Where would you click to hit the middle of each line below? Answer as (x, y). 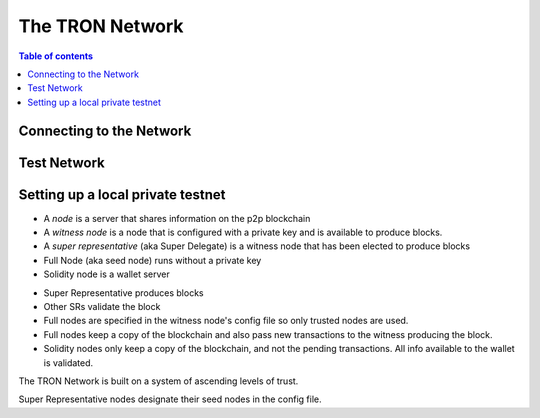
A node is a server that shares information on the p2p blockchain (177, 218)
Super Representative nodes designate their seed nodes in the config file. (170, 399)
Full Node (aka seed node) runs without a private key (152, 260)
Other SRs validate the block (102, 306)
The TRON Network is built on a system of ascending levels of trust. (158, 381)
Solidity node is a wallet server (106, 274)
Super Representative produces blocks (123, 292)
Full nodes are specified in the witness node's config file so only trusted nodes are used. (226, 321)
